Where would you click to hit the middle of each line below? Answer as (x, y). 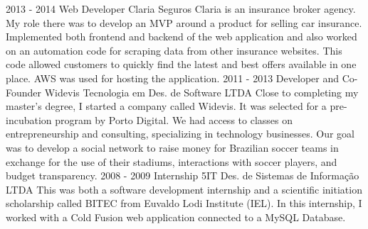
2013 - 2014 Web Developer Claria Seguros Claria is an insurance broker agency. (181, 9)
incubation (29, 119)
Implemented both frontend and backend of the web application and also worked (182, 37)
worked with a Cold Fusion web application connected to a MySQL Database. (176, 217)
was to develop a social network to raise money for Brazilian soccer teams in (172, 147)
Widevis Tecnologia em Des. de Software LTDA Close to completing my (201, 92)
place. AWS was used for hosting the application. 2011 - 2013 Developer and (172, 78)
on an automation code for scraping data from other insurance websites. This (174, 50)
